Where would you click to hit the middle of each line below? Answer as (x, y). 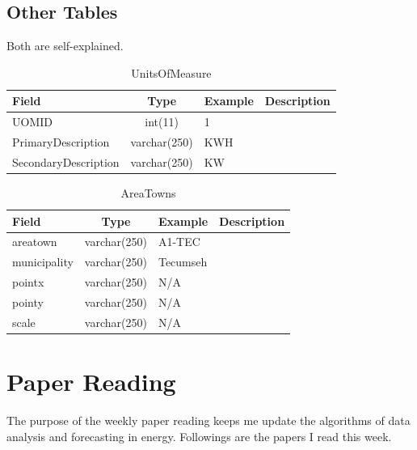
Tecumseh (183, 262)
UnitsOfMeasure (171, 72)
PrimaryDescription (61, 142)
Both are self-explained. (65, 46)
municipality (43, 262)
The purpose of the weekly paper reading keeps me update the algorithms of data (208, 420)
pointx (28, 282)
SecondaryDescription (66, 161)
